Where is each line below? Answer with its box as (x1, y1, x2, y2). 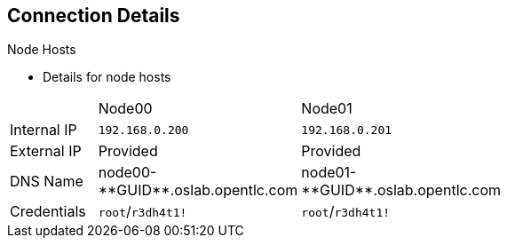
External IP (10, 142, 82, 161)
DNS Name (10, 172, 83, 191)
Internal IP (10, 121, 77, 139)
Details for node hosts (43, 69, 171, 85)
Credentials (10, 202, 86, 221)
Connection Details (7, 4, 180, 27)
